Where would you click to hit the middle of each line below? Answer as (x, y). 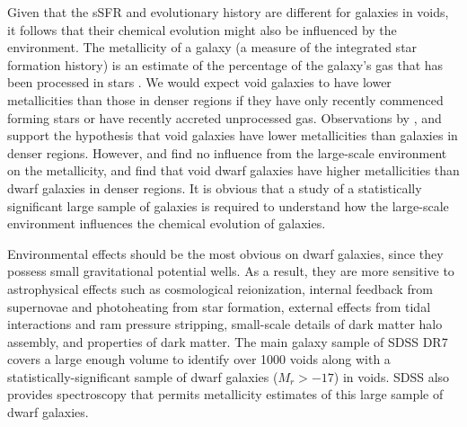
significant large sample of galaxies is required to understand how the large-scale (228, 205)
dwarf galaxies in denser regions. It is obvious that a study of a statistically (215, 187)
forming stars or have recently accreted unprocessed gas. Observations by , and (225, 117)
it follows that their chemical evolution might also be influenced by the (202, 29)
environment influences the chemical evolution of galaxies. (167, 223)
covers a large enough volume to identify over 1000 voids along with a (199, 359)
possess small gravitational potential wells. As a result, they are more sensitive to (231, 271)
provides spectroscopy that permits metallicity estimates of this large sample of (225, 394)
